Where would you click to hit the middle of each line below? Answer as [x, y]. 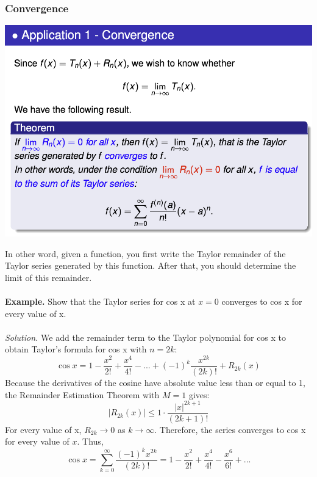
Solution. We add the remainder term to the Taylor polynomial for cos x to [146, 337]
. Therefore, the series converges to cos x [230, 429]
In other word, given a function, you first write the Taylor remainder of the [145, 253]
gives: [199, 394]
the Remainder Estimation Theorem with [82, 394]
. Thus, [90, 441]
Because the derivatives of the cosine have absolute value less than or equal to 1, [155, 383]
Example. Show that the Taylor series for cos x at [100, 301]
